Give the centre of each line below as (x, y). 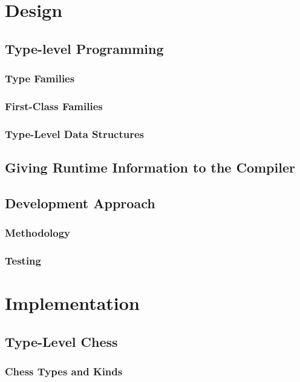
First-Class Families (54, 106)
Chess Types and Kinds (64, 371)
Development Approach (80, 203)
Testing (23, 261)
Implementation (72, 303)
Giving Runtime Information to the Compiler (150, 167)
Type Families (40, 78)
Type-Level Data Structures (75, 133)
